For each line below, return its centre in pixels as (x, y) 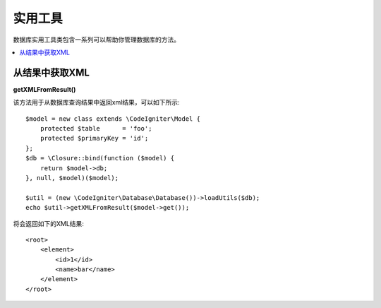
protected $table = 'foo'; (96, 129)
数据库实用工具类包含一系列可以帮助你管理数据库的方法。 (96, 40)
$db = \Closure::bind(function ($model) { (100, 158)
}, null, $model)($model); (72, 178)
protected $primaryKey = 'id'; (94, 138)
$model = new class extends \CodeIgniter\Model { (113, 119)
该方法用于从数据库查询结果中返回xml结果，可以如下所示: (96, 102)
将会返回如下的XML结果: (49, 223)
